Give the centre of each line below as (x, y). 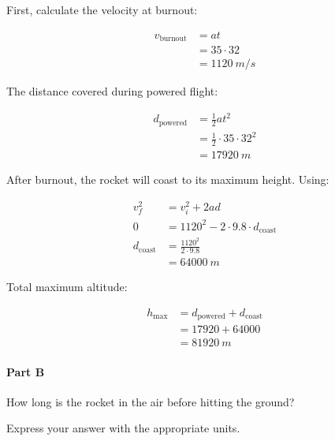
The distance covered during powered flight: (112, 91)
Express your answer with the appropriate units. (123, 428)
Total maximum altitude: (67, 286)
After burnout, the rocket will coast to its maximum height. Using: (168, 179)
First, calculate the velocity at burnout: (102, 9)
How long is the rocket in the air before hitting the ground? (151, 401)
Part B (26, 371)
